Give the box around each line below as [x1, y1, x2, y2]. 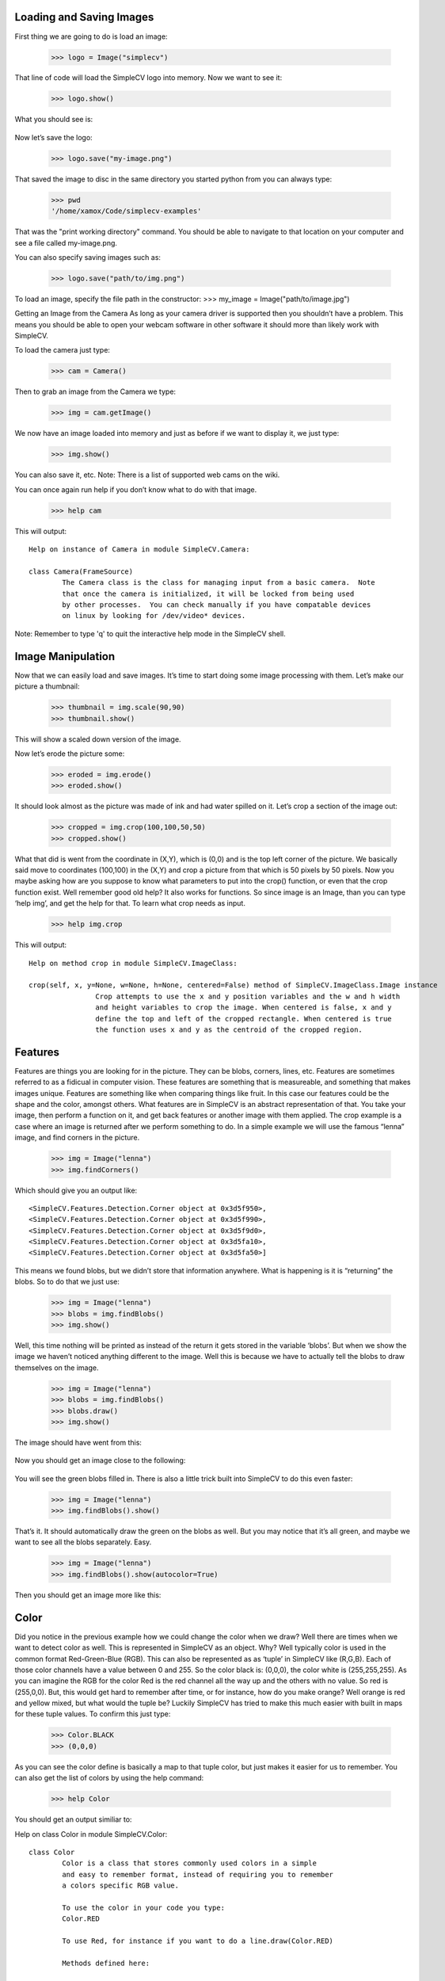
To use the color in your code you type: [62, 1903, 226, 1912]
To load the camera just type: [14, 345, 111, 355]
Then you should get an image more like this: [14, 1590, 162, 1600]
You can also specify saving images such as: [14, 252, 162, 261]
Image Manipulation [14, 650, 116, 663]
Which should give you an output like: [14, 1185, 138, 1195]
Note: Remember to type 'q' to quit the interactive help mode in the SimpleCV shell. [14, 628, 286, 638]
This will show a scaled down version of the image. [14, 734, 181, 744]
